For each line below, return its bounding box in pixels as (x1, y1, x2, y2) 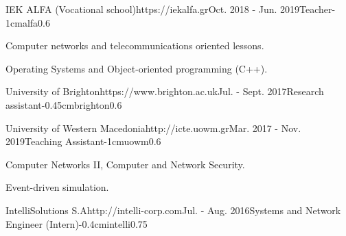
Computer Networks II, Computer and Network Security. (5, 157, 245, 171)
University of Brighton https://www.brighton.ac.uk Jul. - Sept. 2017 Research (5, 84, 324, 99)
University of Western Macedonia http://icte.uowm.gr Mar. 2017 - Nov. (5, 120, 301, 135)
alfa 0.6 (22, 15, 50, 29)
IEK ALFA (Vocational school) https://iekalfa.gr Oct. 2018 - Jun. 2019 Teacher (5, 2, 332, 16)
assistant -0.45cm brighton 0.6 (5, 97, 122, 112)
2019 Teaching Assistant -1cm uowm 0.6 (5, 134, 161, 148)
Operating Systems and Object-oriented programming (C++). (5, 61, 268, 75)
